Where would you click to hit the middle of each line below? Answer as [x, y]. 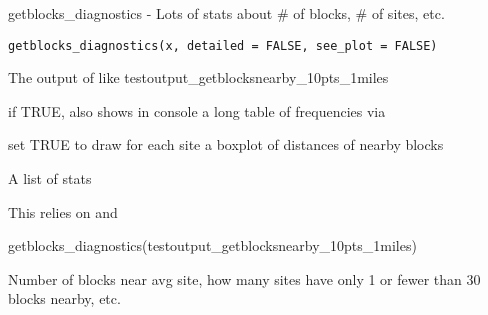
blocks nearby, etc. [64, 298]
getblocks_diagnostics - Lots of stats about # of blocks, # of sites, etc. [226, 13]
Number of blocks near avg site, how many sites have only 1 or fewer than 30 [244, 278]
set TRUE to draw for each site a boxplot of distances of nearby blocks [226, 144]
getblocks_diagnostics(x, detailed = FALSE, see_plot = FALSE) [223, 45]
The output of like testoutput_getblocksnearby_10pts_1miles [198, 77]
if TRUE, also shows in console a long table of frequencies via [197, 110]
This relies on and [63, 211]
